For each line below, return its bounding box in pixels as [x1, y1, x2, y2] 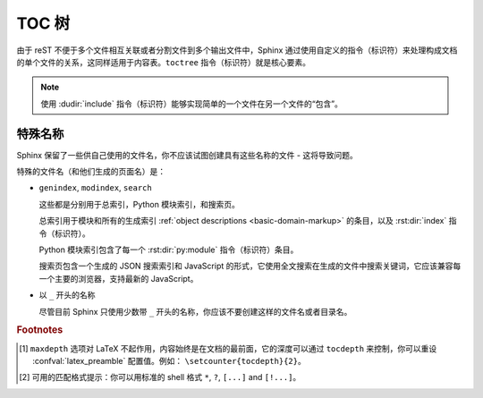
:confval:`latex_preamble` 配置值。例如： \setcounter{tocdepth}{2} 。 [32, 355, 306, 366]
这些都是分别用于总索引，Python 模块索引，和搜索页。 [38, 199, 241, 209]
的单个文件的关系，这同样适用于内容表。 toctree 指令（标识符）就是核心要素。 [16, 56, 310, 67]
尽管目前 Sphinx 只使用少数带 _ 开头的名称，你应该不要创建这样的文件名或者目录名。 [38, 306, 352, 317]
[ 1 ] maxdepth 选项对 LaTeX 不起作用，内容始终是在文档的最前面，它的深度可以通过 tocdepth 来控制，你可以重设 [19, 343, 437, 353]
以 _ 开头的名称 [38, 290, 96, 301]
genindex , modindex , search [38, 182, 152, 193]
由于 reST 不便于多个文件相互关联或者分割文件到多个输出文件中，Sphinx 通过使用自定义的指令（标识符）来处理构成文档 [16, 45, 458, 55]
